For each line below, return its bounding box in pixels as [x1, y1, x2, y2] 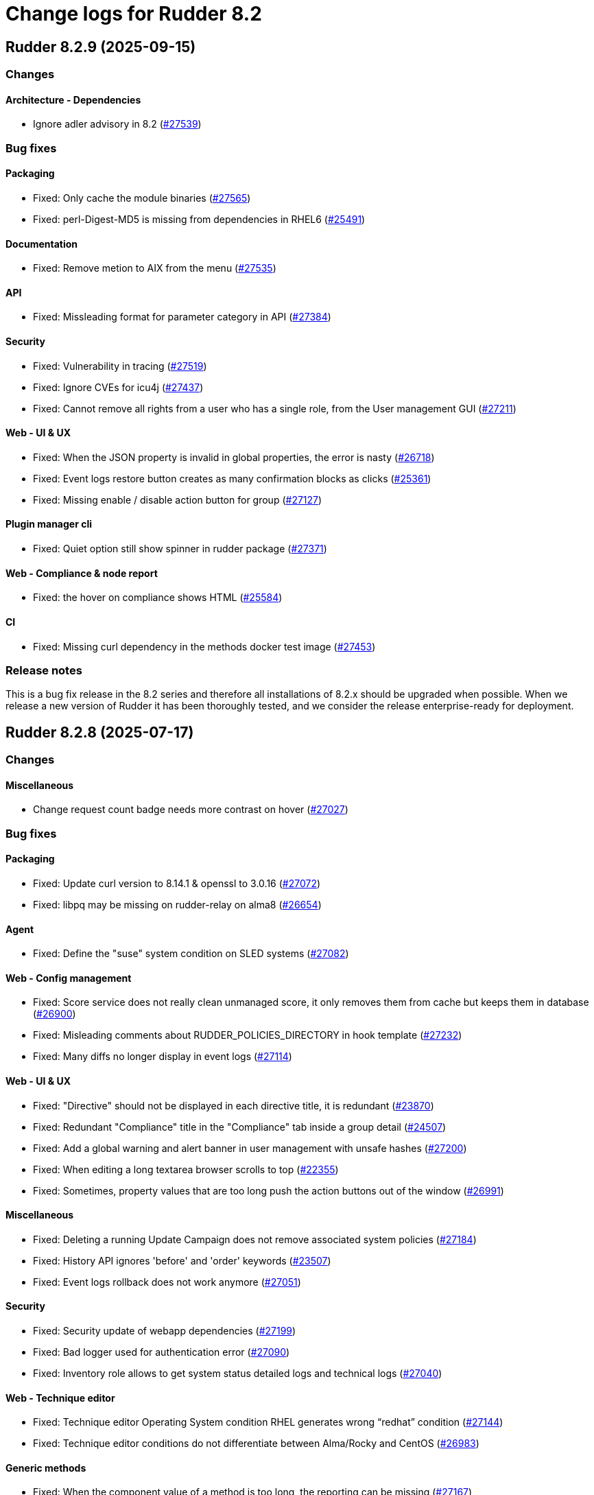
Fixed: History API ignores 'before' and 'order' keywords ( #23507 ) [33, 1254, 331, 1267]
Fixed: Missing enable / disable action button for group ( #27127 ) [33, 493, 322, 506]
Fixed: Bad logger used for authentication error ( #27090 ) [33, 1346, 290, 1358]
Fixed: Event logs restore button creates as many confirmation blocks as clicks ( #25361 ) [33, 472, 431, 484]
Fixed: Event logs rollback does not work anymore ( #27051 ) [33, 1275, 301, 1288]
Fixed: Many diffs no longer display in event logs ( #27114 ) [33, 1050, 292, 1063]
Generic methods [5, 1461, 86, 1474]
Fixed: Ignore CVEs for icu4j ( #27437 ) [33, 381, 204, 393]
